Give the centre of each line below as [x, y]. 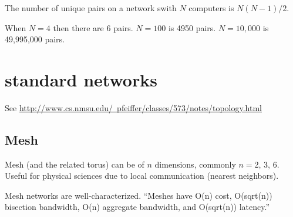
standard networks [81, 79]
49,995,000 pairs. [35, 39]
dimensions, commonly [195, 164]
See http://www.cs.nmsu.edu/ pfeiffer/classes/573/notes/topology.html [134, 107]
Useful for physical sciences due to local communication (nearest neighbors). [142, 176]
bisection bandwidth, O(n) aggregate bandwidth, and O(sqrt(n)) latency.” [137, 207]
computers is [211, 8]
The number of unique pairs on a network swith [91, 8]
